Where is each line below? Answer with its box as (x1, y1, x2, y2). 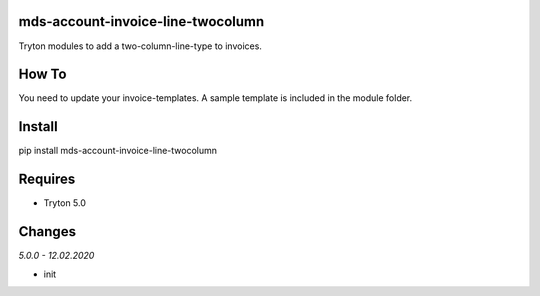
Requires (18, 171, 76, 188)
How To (18, 66, 67, 83)
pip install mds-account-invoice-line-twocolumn (18, 145, 218, 157)
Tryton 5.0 (43, 197, 87, 209)
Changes (18, 223, 77, 240)
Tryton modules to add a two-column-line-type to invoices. (18, 40, 262, 52)
